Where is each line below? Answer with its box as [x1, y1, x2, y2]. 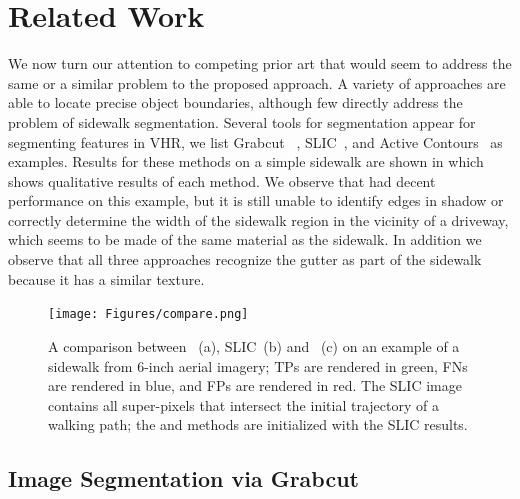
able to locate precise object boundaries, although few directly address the [8, 92, 463, 113]
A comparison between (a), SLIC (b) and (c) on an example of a [48, 335, 460, 356]
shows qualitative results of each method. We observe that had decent [8, 170, 436, 191]
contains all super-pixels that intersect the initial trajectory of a [48, 394, 439, 415]
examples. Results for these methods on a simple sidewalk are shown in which [8, 151, 484, 172]
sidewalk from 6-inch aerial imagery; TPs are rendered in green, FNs [48, 355, 468, 376]
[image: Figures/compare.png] [48, 307, 249, 322]
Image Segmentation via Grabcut [8, 463, 359, 494]
